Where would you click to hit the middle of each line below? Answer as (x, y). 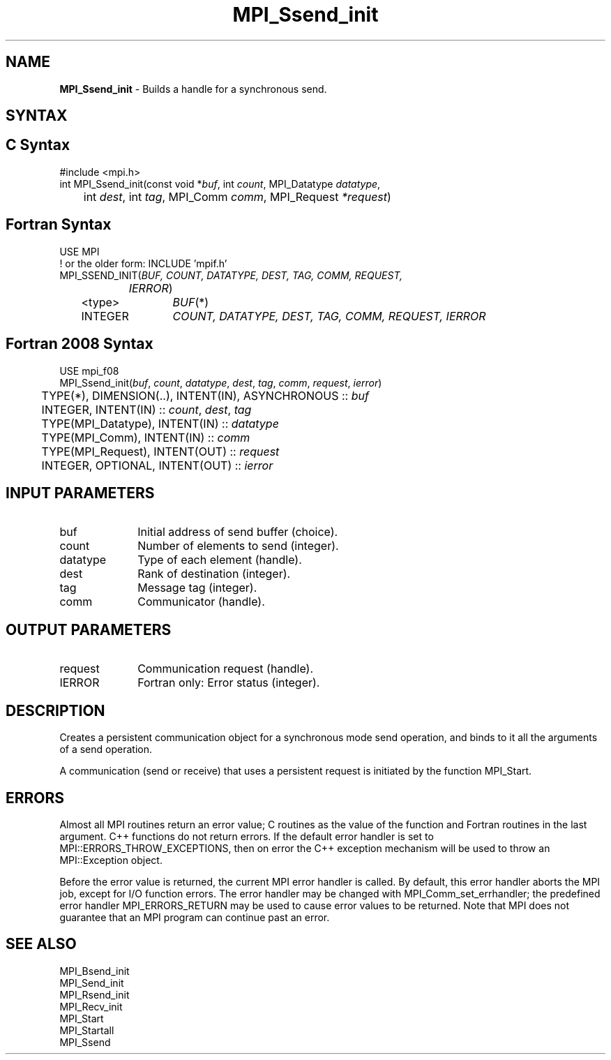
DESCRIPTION (55, 710)
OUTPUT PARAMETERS (89, 629)
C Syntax (38, 145)
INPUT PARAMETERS (80, 493)
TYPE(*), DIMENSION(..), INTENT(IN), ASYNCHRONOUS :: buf (205, 395)
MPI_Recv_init (91, 1006)
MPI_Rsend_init (95, 994)
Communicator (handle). (201, 602)
